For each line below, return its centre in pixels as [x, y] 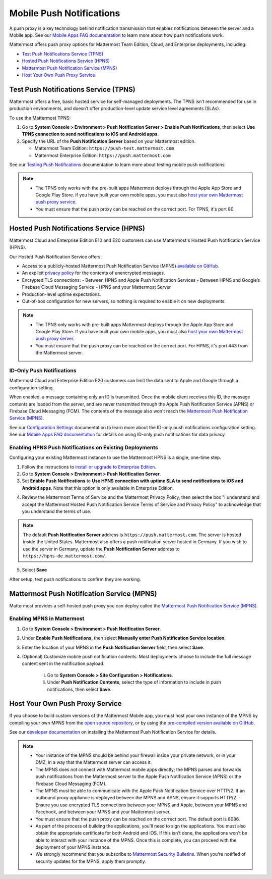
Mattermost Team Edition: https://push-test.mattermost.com [104, 148]
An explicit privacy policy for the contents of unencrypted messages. [93, 273]
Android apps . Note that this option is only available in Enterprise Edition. [98, 488]
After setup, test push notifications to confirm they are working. [75, 579]
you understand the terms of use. [57, 511]
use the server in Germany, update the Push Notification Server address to [101, 549]
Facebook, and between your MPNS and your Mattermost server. [103, 812]
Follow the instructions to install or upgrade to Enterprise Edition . [89, 467]
